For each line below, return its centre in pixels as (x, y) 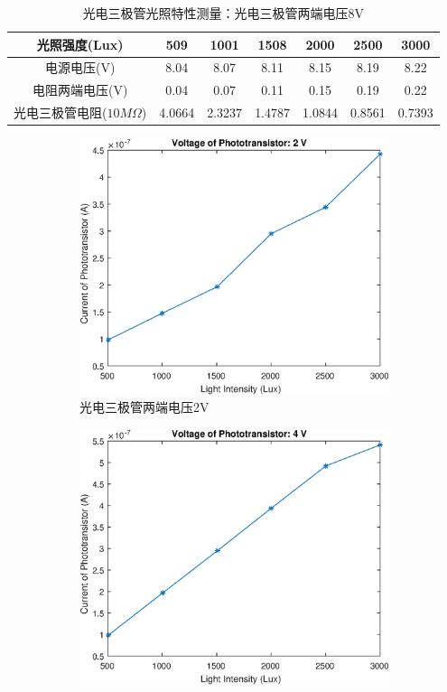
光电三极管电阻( (61, 112)
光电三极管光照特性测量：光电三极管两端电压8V (223, 13)
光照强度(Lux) (80, 44)
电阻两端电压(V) (80, 90)
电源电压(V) (80, 67)
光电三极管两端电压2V (144, 407)
